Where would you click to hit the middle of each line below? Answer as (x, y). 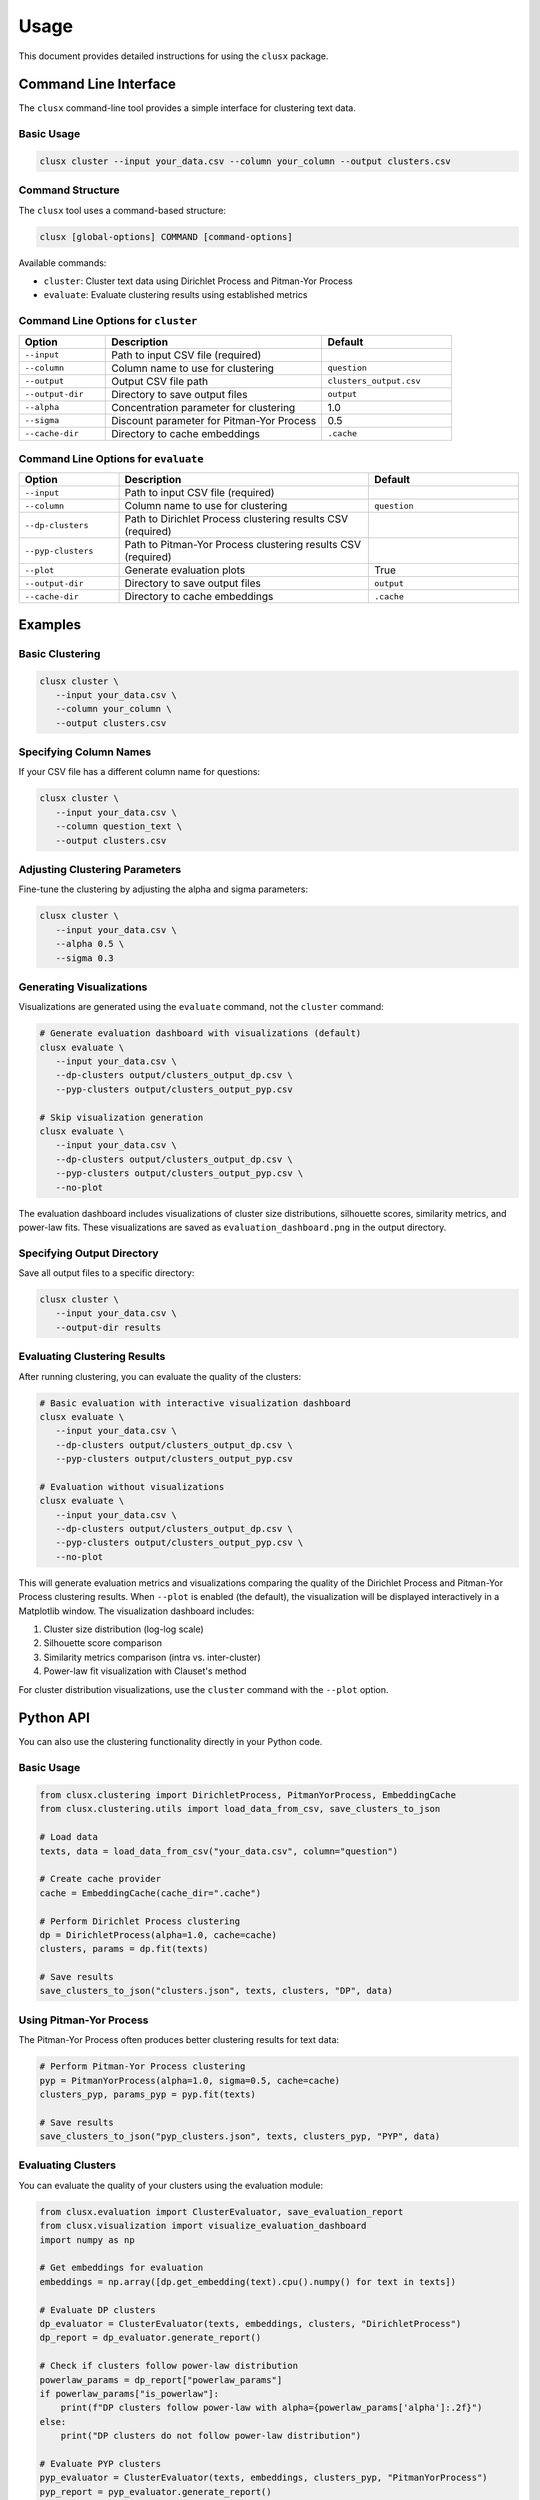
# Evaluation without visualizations (132, 1486)
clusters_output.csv (374, 381)
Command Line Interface (97, 84)
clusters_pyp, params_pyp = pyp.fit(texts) (148, 2094)
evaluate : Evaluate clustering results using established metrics (175, 295)
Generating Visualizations (83, 987)
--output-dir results (108, 1327)
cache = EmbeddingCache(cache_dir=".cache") (150, 1893)
